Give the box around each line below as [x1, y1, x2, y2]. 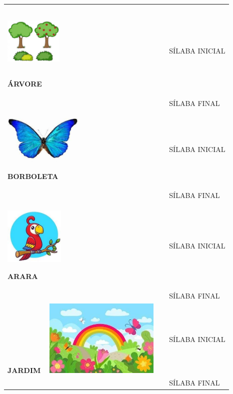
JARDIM [7, 364, 41, 375]
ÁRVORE [7, 78, 42, 89]
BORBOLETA [7, 170, 58, 181]
